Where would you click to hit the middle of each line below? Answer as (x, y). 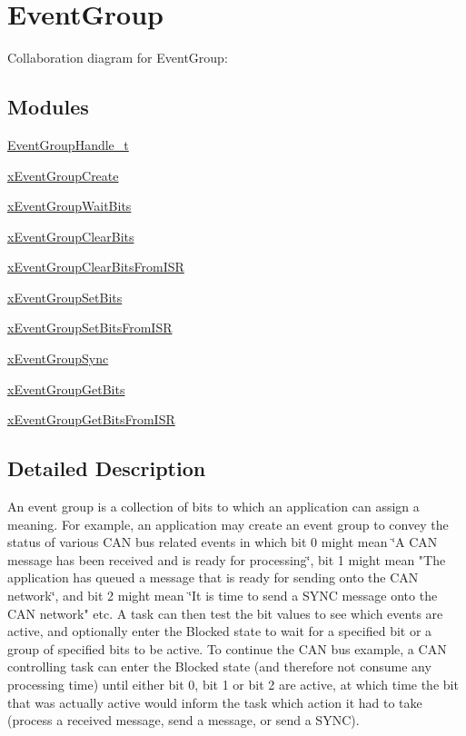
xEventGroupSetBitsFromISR (90, 328)
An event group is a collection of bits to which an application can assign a (213, 507)
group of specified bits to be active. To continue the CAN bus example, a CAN (227, 648)
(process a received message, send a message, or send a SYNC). (183, 720)
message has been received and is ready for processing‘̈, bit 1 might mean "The (227, 559)
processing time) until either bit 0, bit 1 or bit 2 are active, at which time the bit (233, 684)
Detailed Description (107, 468)
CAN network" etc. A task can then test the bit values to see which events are (225, 613)
